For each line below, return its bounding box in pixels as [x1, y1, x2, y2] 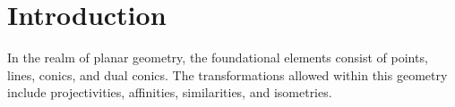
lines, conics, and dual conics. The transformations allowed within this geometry [7, 65, 448, 84]
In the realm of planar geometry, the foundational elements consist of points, [7, 48, 428, 67]
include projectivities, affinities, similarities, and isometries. [7, 83, 332, 102]
